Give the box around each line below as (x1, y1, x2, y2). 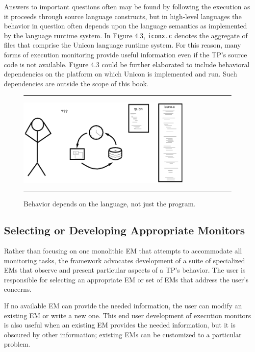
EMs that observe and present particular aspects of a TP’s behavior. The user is (4, 265, 246, 275)
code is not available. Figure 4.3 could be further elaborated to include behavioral (4, 59, 250, 69)
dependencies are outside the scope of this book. (4, 78, 149, 88)
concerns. (4, 284, 32, 294)
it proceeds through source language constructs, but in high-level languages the (4, 11, 242, 21)
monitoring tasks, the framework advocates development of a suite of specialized (4, 255, 245, 265)
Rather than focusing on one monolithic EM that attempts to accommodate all (4, 245, 242, 255)
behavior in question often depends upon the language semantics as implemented (4, 21, 247, 31)
